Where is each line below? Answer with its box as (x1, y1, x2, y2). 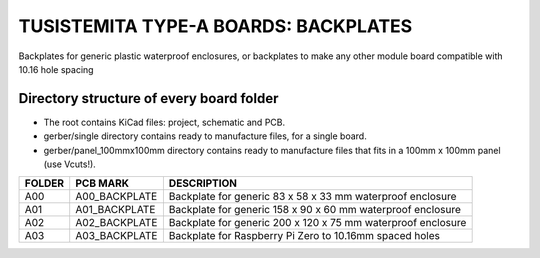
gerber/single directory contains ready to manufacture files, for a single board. (43, 130, 367, 142)
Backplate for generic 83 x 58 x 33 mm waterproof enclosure (168, 190, 457, 204)
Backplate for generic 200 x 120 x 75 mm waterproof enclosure (168, 216, 467, 230)
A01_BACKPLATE (75, 203, 156, 217)
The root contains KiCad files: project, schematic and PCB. (43, 116, 285, 128)
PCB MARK (75, 176, 130, 190)
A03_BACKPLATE (75, 229, 158, 243)
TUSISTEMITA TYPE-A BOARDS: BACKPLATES (18, 15, 413, 37)
